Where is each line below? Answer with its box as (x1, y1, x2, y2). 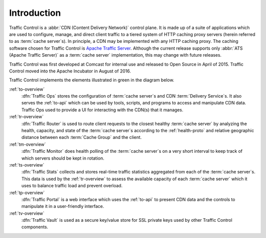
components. (21, 224, 49, 230)
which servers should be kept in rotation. (21, 155, 104, 161)
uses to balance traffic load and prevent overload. (21, 183, 123, 189)
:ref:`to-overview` (9, 86, 45, 92)
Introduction (9, 7, 61, 18)
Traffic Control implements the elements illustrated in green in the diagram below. (9, 77, 174, 83)
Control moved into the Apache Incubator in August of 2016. (9, 68, 131, 74)
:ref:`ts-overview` (9, 162, 44, 168)
